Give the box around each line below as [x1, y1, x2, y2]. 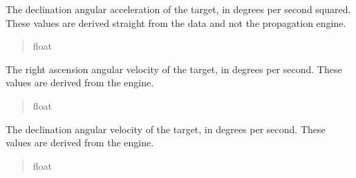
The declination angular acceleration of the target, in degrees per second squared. [6, 2, 351, 16]
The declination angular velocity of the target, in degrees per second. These [6, 121, 326, 136]
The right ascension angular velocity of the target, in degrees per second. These [6, 61, 342, 76]
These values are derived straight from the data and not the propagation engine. [6, 15, 346, 30]
